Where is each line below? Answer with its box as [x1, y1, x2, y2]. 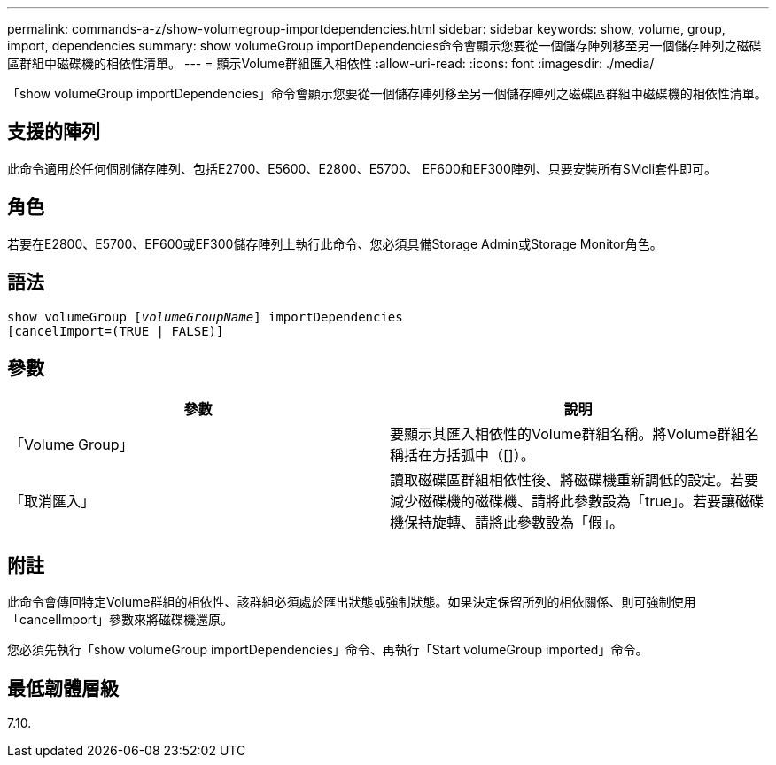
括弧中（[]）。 [446, 446, 535, 465]
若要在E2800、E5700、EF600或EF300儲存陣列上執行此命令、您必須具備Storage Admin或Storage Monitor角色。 [7, 236, 663, 251]
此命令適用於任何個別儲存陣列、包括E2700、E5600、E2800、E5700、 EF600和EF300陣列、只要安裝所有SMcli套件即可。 [7, 160, 718, 176]
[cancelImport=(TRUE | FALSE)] [7, 323, 224, 338]
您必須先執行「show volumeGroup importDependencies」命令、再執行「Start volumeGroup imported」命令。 [7, 642, 648, 658]
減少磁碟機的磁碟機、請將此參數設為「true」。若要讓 [390, 492, 736, 511]
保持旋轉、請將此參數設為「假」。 [404, 514, 625, 532]
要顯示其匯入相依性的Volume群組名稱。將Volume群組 [390, 425, 746, 444]
